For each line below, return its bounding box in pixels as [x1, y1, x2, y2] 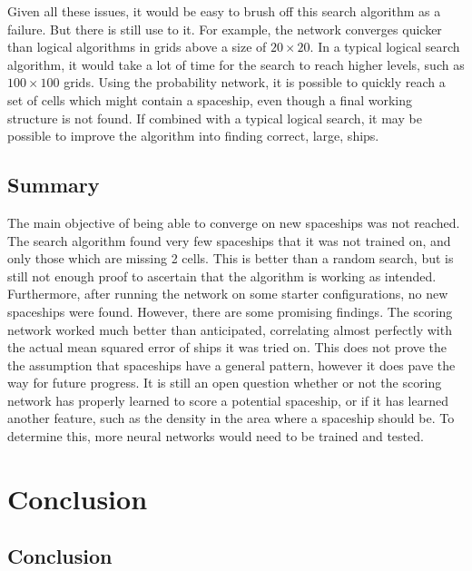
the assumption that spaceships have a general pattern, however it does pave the [7, 355, 456, 374]
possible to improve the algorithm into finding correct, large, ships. [7, 126, 379, 145]
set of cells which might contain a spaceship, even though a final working [7, 90, 412, 109]
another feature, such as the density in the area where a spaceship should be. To [7, 409, 455, 428]
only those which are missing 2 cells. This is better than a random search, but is [7, 249, 454, 268]
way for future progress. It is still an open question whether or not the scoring [7, 373, 442, 392]
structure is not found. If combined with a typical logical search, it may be [7, 108, 422, 127]
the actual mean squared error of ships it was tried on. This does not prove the [7, 338, 447, 357]
